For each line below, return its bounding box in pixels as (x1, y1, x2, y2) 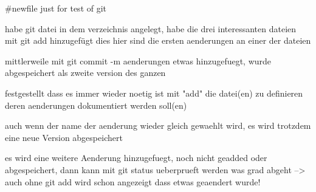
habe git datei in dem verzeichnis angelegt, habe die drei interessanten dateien (5, 22, 297, 35)
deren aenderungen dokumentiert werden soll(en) (5, 98, 187, 111)
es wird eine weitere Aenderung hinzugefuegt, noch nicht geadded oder (5, 151, 267, 164)
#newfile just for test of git (5, 2, 107, 14)
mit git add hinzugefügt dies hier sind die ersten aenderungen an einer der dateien (5, 34, 311, 47)
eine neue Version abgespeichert (5, 131, 123, 143)
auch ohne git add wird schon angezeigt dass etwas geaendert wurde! (5, 175, 261, 188)
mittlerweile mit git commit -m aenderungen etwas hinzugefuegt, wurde (5, 54, 272, 67)
